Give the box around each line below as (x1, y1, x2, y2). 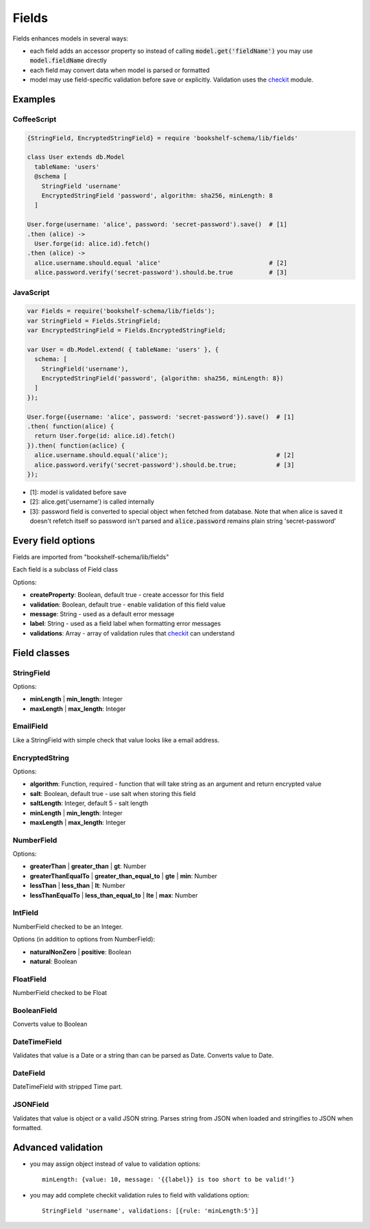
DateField (12, 1068, 46, 1078)
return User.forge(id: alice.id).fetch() (34, 432, 176, 440)
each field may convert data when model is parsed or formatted (29, 66, 210, 74)
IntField (12, 908, 39, 917)
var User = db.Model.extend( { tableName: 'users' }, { (27, 345, 219, 353)
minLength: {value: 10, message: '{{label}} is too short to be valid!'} (42, 1175, 295, 1184)
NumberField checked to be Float (12, 989, 108, 997)
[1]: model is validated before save (29, 488, 127, 496)
